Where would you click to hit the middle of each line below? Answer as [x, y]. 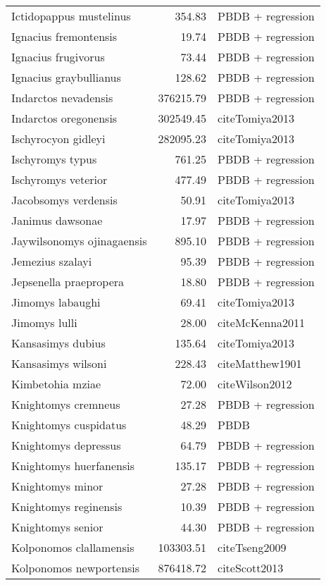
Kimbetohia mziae [56, 384]
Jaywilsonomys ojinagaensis [79, 241]
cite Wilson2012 [255, 384]
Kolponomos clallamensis [73, 547]
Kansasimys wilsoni [59, 363]
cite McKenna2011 [262, 322]
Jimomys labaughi [56, 302]
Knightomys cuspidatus [69, 425]
